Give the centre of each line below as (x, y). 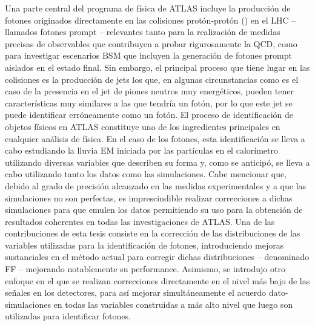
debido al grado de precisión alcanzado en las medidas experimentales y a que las (156, 185)
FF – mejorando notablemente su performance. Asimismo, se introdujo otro (145, 269)
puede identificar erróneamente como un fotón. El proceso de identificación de (149, 115)
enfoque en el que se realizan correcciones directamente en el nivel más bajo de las (157, 280)
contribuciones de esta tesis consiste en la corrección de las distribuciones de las (153, 233)
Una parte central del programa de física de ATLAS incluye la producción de (148, 8)
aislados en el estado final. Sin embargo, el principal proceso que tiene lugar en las (157, 67)
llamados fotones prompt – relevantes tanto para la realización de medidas (143, 32)
